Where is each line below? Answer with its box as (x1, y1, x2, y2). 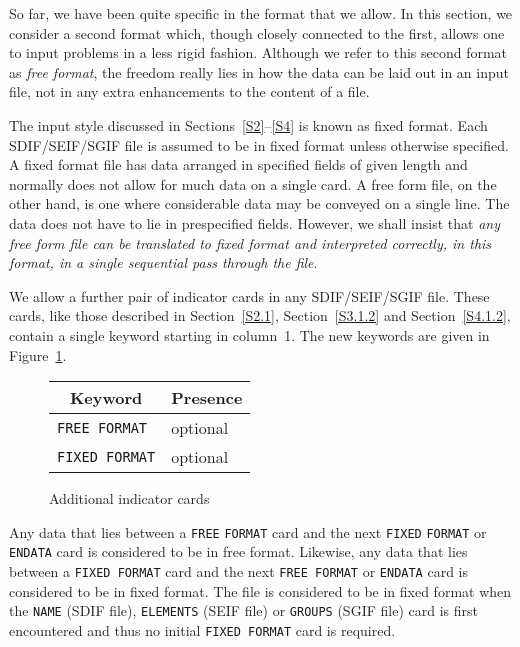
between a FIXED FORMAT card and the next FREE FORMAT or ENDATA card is (9, 561, 469, 581)
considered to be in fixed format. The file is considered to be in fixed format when (9, 580, 512, 601)
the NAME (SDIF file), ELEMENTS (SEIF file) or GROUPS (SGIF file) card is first (9, 600, 478, 621)
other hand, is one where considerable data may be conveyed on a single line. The (9, 193, 510, 214)
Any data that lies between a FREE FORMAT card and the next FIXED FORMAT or (9, 521, 487, 542)
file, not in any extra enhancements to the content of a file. (9, 81, 370, 102)
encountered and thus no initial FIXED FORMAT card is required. (9, 619, 396, 640)
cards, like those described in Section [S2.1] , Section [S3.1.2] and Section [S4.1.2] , (9, 305, 511, 326)
